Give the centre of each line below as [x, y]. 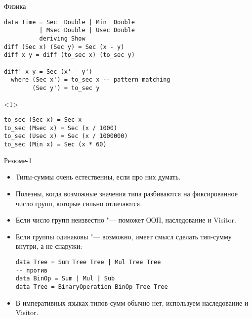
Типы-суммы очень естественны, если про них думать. [98, 177]
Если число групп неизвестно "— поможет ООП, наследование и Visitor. [126, 220]
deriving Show [62, 38]
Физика [15, 6]
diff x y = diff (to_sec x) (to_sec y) [69, 55]
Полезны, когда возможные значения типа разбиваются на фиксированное [126, 193]
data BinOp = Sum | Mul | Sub [65, 279]
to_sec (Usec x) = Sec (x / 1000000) [66, 136]
